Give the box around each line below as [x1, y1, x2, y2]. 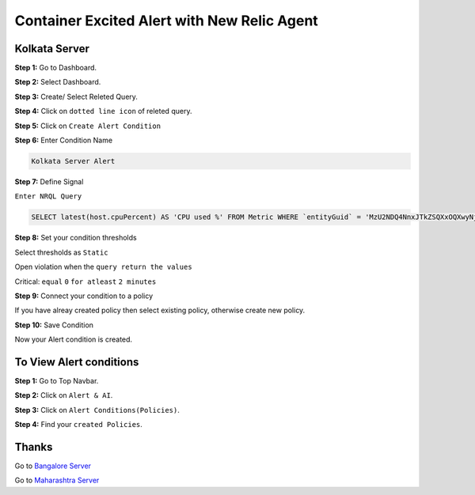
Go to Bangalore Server [14, 461, 91, 470]
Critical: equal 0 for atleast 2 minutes [14, 277, 157, 286]
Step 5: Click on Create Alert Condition [14, 121, 161, 130]
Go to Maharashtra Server [14, 475, 100, 486]
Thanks [14, 440, 53, 454]
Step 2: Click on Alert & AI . [14, 391, 113, 400]
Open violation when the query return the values [14, 262, 193, 272]
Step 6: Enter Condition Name [14, 135, 113, 145]
